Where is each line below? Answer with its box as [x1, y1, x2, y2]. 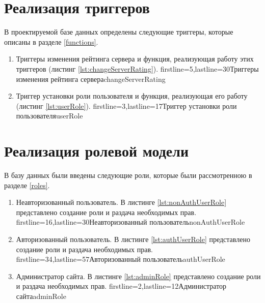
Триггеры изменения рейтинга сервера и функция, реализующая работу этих [16, 53, 254, 64]
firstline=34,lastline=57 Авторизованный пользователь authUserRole [16, 254, 225, 264]
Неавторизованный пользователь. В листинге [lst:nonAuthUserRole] [16, 197, 227, 207]
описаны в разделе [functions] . [4, 36, 98, 47]
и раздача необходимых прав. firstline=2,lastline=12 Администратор [16, 281, 227, 291]
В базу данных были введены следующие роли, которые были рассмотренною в [4, 170, 252, 180]
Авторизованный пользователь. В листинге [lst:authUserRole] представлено [16, 233, 250, 244]
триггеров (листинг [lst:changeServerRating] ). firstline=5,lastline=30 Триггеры [16, 63, 259, 74]
